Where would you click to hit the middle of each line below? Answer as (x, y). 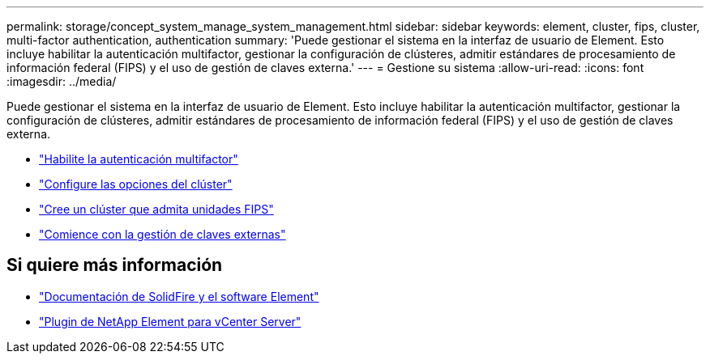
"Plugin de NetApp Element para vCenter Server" (170, 321)
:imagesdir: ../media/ (62, 81)
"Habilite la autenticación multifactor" (139, 159)
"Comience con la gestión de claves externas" (163, 234)
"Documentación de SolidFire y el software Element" (179, 296)
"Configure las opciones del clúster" (136, 184)
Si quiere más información (115, 265)
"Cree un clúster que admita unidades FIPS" (156, 209)
